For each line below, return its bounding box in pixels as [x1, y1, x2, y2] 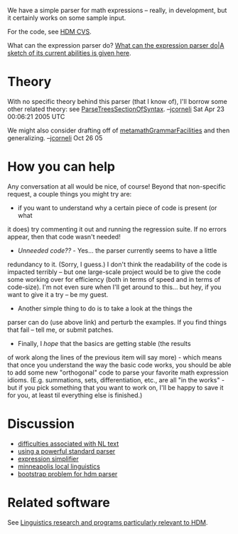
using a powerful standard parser [17, 446, 116, 455]
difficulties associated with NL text [17, 439, 119, 448]
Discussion [7, 416, 75, 432]
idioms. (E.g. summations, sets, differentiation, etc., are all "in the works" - [7, 375, 225, 384]
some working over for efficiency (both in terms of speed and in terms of [7, 275, 221, 283]
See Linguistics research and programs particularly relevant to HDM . [7, 518, 208, 526]
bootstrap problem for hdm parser [17, 469, 118, 478]
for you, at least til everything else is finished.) [7, 391, 143, 399]
